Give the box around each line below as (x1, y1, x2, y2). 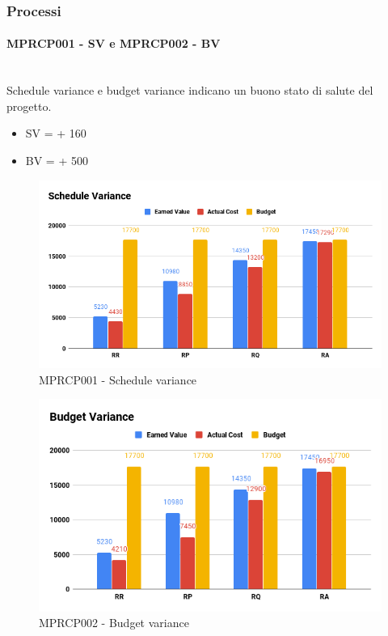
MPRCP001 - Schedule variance (39, 371, 197, 388)
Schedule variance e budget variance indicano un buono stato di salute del (6, 82, 373, 99)
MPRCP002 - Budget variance (39, 614, 189, 631)
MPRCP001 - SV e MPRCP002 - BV (6, 35, 221, 52)
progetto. (6, 97, 52, 114)
